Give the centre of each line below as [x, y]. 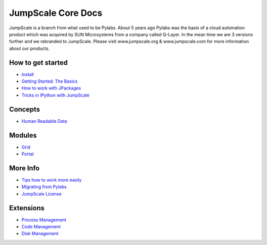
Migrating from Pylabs [44, 187]
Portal [28, 154]
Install [28, 74]
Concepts [24, 109]
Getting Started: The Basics [49, 81]
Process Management [44, 220]
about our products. [29, 48]
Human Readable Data [44, 121]
